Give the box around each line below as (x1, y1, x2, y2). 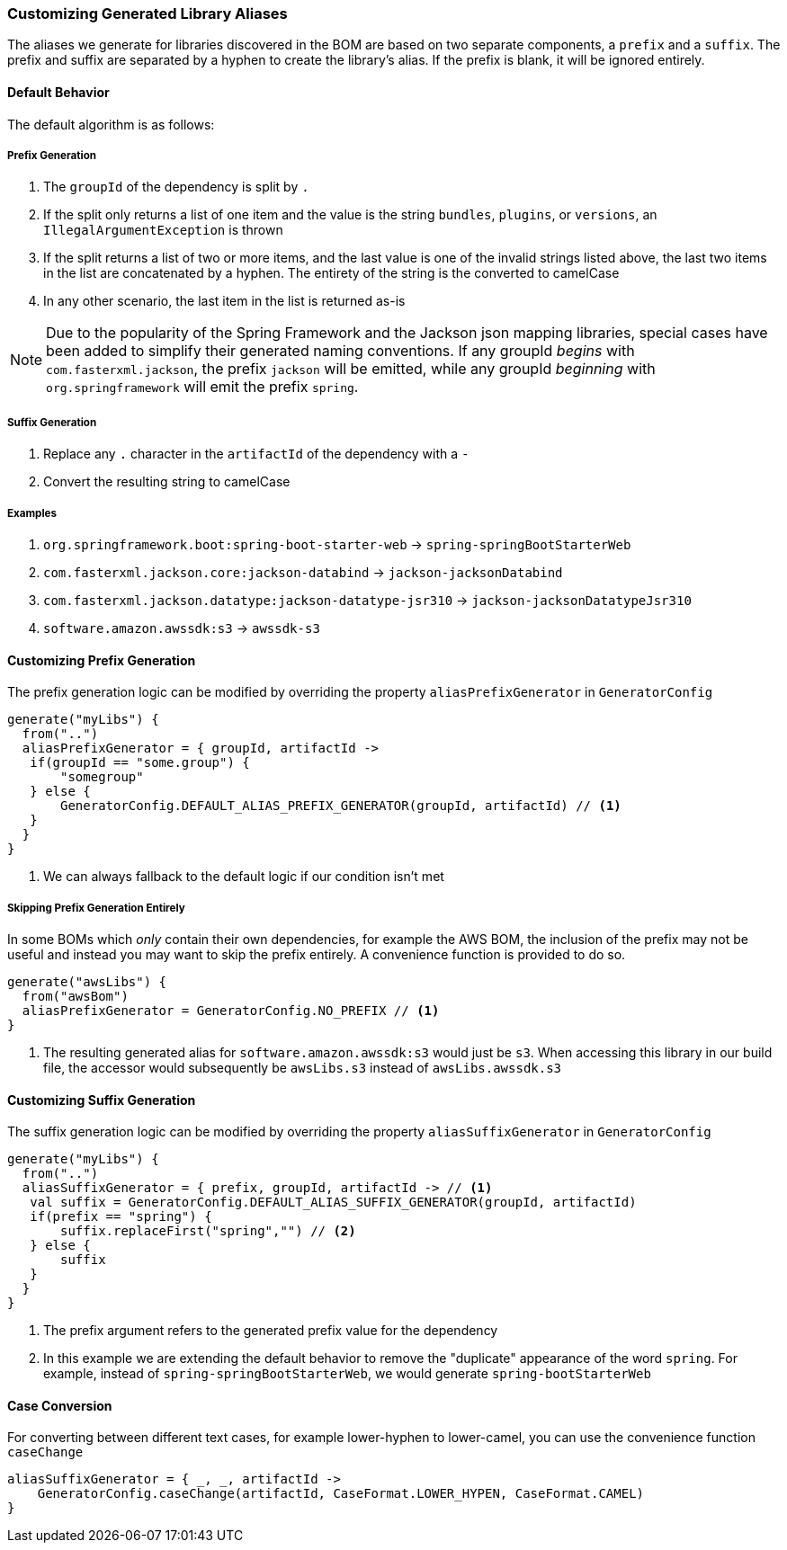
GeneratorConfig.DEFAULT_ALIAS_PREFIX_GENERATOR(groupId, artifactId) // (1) (60, 798, 622, 814)
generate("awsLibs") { (7, 974, 167, 989)
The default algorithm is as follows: (7, 116, 215, 132)
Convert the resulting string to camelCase (43, 474, 291, 490)
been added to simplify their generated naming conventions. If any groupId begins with (46, 342, 635, 361)
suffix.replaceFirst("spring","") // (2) (60, 1224, 356, 1239)
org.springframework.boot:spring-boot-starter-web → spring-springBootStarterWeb (43, 536, 631, 552)
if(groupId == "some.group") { (30, 755, 250, 771)
